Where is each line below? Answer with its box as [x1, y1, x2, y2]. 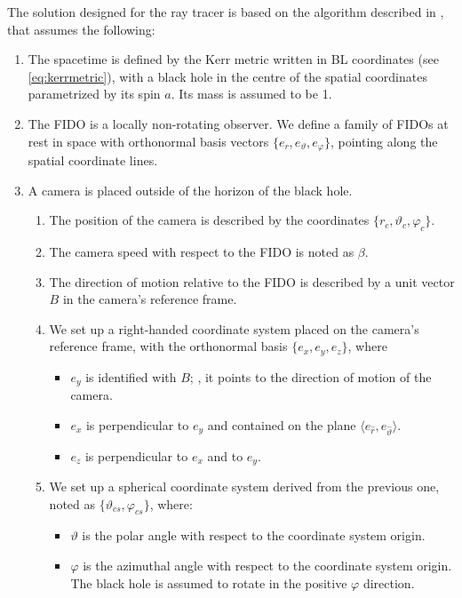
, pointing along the [330, 132, 438, 150]
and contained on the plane [207, 415, 356, 434]
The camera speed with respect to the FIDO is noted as [49, 243, 354, 260]
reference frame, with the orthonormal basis [49, 337, 288, 355]
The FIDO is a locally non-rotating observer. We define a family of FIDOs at [28, 114, 449, 132]
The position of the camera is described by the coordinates [49, 211, 370, 229]
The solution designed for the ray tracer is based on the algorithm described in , [7, 3, 444, 20]
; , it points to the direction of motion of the [189, 367, 432, 386]
